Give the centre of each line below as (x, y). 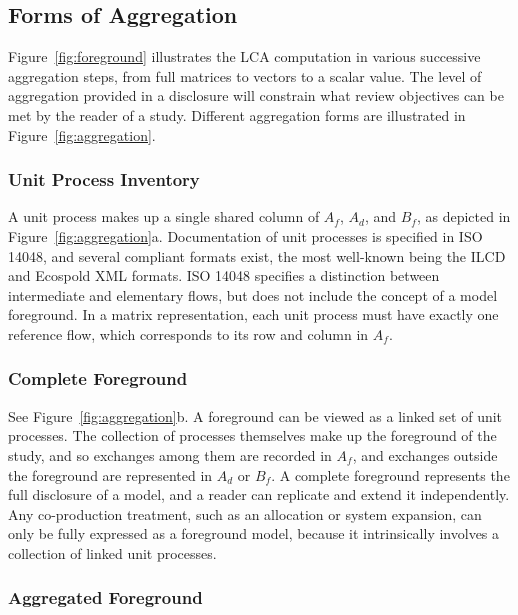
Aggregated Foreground (105, 597)
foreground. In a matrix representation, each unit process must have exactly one (253, 314)
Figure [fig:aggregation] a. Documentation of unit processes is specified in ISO (245, 235)
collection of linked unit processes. (112, 552)
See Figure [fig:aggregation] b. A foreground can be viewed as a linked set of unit (255, 415)
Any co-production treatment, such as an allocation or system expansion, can (245, 513)
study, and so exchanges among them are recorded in (170, 454)
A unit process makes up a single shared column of (164, 216)
